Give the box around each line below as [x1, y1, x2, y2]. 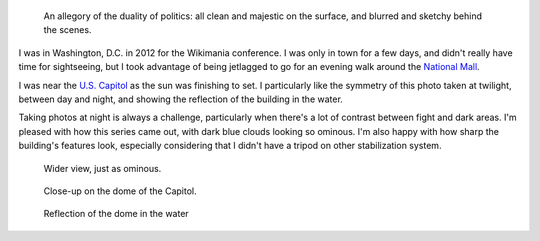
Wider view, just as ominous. [43, 162, 162, 174]
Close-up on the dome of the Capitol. [43, 185, 197, 197]
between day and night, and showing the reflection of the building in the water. [18, 93, 344, 105]
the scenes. [43, 24, 92, 36]
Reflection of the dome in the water [43, 208, 189, 220]
